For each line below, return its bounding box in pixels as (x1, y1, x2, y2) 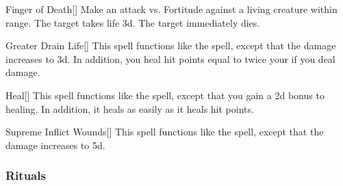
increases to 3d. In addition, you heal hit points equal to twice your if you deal (5, 51, 335, 66)
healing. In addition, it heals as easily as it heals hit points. (5, 101, 254, 116)
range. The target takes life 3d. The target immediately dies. (5, 15, 260, 29)
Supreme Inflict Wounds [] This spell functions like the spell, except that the (5, 124, 324, 139)
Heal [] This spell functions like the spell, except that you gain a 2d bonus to (5, 88, 325, 102)
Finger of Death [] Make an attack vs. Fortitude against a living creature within (5, 2, 338, 16)
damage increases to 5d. (5, 137, 105, 152)
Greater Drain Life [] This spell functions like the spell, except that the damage (5, 38, 336, 53)
